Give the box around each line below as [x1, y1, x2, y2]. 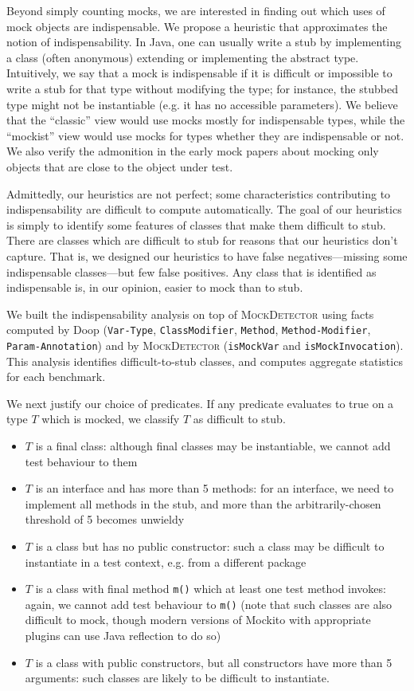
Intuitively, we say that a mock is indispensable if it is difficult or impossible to [6, 65, 393, 81]
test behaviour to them [25, 453, 138, 469]
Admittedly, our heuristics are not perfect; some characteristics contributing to [6, 185, 391, 202]
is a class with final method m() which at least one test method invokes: [35, 580, 386, 597]
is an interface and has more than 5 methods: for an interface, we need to [35, 480, 394, 497]
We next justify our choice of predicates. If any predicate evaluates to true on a [6, 395, 394, 411]
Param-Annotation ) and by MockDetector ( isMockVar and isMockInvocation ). [6, 336, 404, 353]
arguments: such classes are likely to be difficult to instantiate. [25, 669, 330, 686]
